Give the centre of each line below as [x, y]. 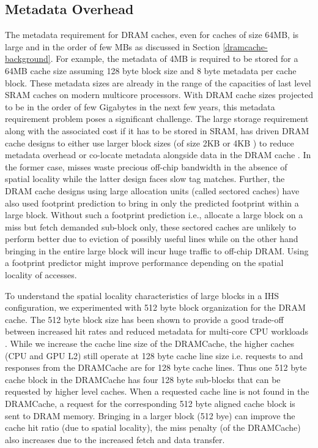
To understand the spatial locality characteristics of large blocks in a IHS [142, 295]
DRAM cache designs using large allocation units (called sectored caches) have [152, 190]
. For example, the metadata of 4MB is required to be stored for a [174, 59]
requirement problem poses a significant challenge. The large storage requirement [157, 119]
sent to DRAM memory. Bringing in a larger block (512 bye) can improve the [150, 415]
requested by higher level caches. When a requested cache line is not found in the [157, 391]
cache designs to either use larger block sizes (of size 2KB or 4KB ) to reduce [150, 142]
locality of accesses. [41, 275]
